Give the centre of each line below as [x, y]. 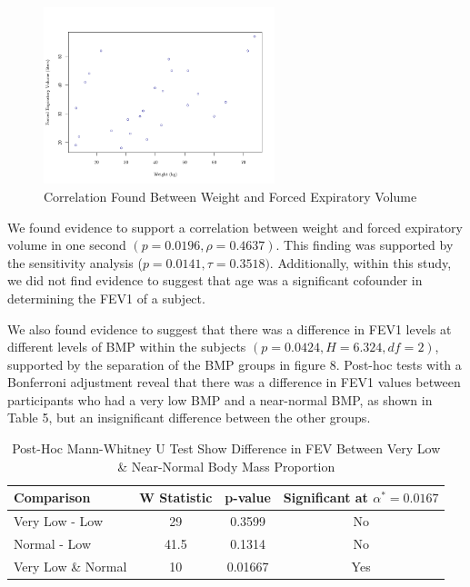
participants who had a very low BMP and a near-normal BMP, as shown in [220, 399]
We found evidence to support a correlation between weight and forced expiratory [235, 227]
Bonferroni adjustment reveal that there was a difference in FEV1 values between [234, 382]
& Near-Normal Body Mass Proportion [226, 466]
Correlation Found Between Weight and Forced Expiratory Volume [230, 196]
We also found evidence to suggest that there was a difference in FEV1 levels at [230, 328]
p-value [248, 497]
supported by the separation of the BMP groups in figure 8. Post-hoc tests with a [235, 364]
